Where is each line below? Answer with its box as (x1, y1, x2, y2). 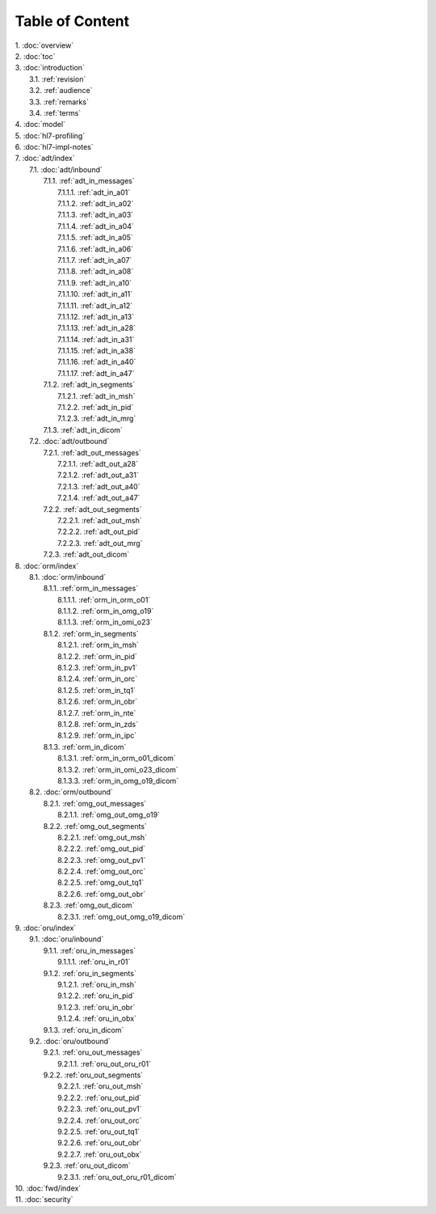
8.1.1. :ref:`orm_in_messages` (43, 583, 139, 594)
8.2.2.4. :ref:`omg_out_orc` (57, 866, 146, 877)
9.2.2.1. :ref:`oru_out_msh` (57, 1081, 144, 1091)
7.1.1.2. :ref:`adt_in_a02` (57, 199, 134, 209)
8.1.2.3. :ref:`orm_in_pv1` (57, 663, 138, 673)
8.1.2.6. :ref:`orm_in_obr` (57, 696, 138, 707)
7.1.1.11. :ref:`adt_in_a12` (57, 300, 133, 311)
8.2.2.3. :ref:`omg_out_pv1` (57, 855, 146, 865)
